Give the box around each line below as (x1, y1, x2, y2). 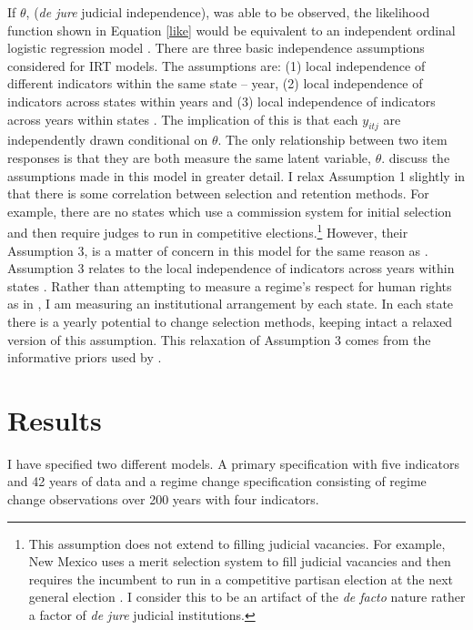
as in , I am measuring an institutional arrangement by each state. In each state (7, 294, 454, 313)
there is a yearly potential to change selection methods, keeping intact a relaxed (7, 311, 453, 330)
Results (7, 401, 102, 438)
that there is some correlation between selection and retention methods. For (7, 184, 429, 203)
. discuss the (381, 147, 450, 167)
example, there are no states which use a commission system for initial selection (7, 201, 452, 220)
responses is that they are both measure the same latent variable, (7, 147, 371, 167)
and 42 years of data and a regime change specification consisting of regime (7, 472, 427, 491)
